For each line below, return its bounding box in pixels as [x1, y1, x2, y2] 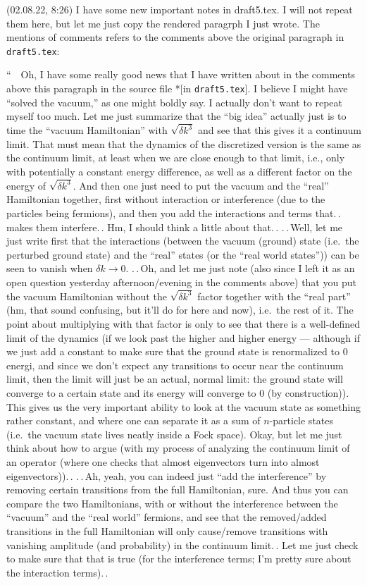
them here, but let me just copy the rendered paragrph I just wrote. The [6, 16, 320, 30]
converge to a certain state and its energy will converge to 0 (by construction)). [6, 386, 349, 400]
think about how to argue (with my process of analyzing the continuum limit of [6, 441, 350, 455]
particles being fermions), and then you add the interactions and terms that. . [6, 206, 341, 220]
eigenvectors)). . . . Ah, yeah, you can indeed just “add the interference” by [6, 468, 327, 483]
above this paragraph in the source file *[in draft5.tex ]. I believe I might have [6, 81, 348, 96]
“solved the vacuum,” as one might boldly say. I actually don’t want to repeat [6, 94, 343, 109]
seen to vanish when [6, 261, 93, 276]
